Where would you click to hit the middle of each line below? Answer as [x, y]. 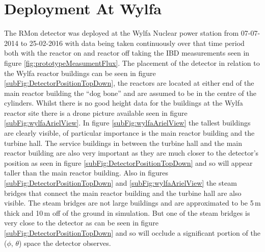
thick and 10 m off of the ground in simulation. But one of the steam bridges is [127, 212]
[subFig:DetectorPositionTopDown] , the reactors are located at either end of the [129, 83]
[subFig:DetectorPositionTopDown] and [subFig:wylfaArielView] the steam [121, 183]
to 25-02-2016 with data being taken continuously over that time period [132, 43]
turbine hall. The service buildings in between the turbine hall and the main [123, 143]
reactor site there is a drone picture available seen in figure [96, 112]
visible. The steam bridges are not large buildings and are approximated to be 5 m [132, 203]
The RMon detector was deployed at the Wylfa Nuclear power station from [122, 33]
